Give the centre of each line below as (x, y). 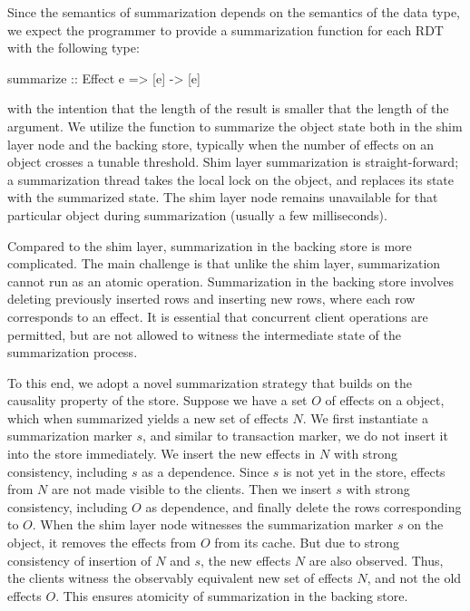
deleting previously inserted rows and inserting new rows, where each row (211, 299)
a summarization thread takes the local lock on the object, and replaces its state (231, 179)
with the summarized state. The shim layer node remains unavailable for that (223, 197)
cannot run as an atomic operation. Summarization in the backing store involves (230, 281)
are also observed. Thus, (376, 560)
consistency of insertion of (79, 560)
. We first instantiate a (365, 417)
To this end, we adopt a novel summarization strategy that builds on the (210, 382)
